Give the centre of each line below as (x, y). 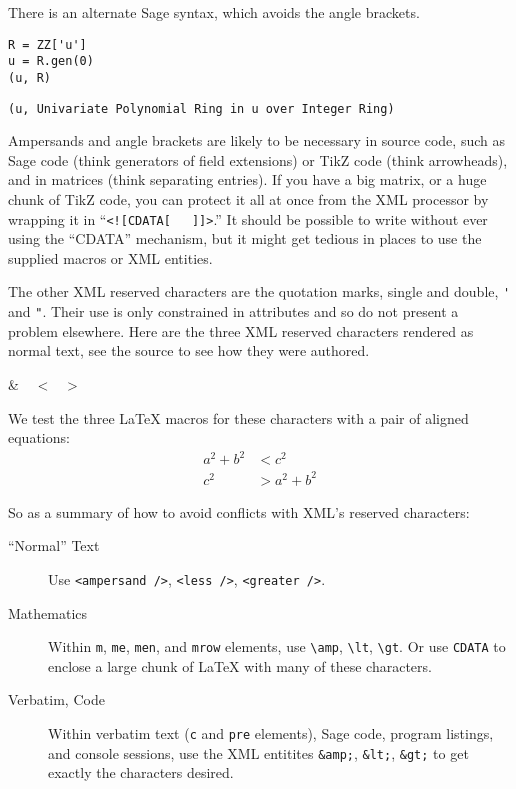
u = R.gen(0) (51, 61)
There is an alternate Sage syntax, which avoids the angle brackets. (214, 12)
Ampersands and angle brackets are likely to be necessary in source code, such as (256, 140)
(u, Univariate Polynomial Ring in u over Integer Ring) (201, 108)
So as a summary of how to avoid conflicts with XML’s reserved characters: (239, 511)
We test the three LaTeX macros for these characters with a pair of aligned (238, 417)
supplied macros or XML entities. (110, 257)
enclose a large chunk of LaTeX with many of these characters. (240, 665)
